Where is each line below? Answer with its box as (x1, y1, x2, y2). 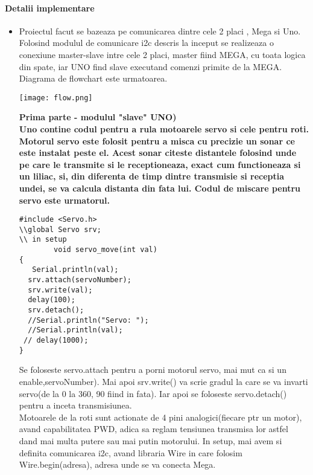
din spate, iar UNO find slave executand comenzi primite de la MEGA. (19, 60, 282, 73)
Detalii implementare (5, 1, 95, 14)
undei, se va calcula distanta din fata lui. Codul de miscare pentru (19, 181, 301, 194)
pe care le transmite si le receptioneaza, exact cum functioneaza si (19, 158, 301, 170)
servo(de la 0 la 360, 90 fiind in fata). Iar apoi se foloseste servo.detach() (19, 387, 287, 399)
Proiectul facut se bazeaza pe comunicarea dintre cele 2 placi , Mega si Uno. (19, 24, 301, 37)
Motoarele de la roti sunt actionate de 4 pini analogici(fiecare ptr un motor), (19, 410, 302, 423)
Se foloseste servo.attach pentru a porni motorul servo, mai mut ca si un (19, 363, 286, 376)
